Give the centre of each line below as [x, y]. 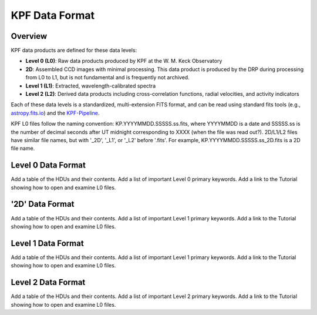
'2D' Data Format [43, 204]
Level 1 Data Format [48, 243]
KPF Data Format [53, 15]
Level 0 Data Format [48, 165]
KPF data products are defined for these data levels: [74, 51]
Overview [29, 36]
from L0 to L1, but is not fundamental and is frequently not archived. [108, 78]
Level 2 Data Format [48, 282]
